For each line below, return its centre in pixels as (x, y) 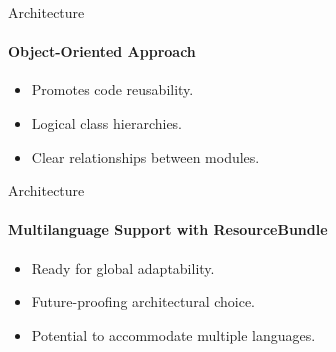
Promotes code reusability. (112, 89)
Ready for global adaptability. (123, 267)
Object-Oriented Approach (102, 51)
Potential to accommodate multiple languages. (173, 334)
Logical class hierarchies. (107, 122)
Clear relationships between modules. (145, 156)
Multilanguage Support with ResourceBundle (168, 229)
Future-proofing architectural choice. (143, 301)
